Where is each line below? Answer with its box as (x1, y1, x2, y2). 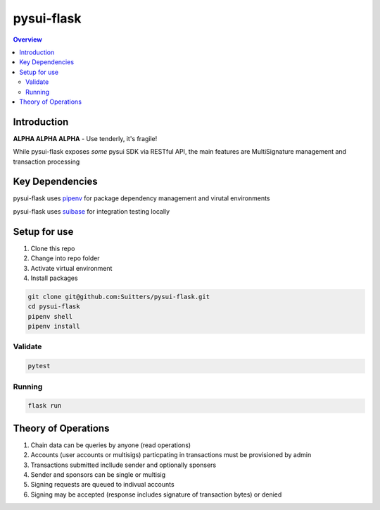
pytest (27, 362, 51, 370)
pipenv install (27, 322, 80, 331)
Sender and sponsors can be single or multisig (30, 470, 166, 479)
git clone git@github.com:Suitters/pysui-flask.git (27, 293, 210, 300)
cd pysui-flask (27, 303, 80, 310)
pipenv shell (27, 312, 73, 320)
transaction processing (13, 157, 80, 166)
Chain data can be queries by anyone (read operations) (30, 441, 191, 449)
